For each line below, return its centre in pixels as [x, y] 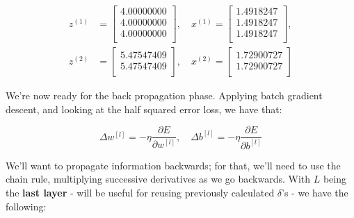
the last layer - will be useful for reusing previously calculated [140, 192]
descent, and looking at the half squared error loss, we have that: [144, 109]
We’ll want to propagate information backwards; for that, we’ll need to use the [173, 165]
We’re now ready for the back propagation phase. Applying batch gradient [164, 95]
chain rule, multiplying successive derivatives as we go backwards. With [158, 179]
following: [26, 206]
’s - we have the [315, 192]
